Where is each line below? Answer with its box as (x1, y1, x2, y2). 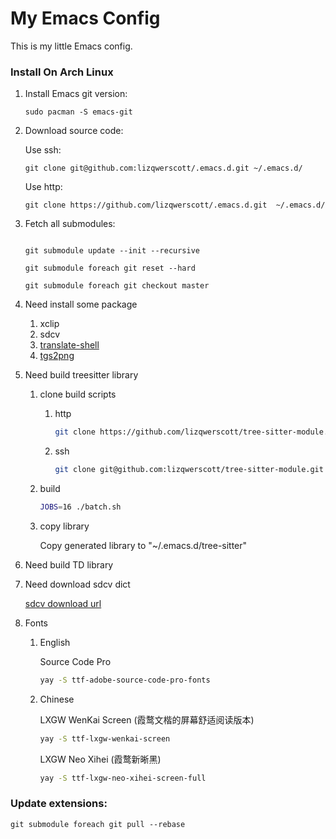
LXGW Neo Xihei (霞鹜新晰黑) (39, 753, 162, 765)
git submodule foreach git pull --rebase (10, 819, 186, 829)
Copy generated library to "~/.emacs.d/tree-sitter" (39, 539, 248, 551)
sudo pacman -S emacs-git (24, 107, 133, 117)
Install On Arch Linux (10, 65, 114, 79)
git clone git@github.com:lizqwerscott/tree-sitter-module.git (54, 465, 324, 475)
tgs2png (39, 350, 75, 362)
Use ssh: (24, 144, 62, 156)
